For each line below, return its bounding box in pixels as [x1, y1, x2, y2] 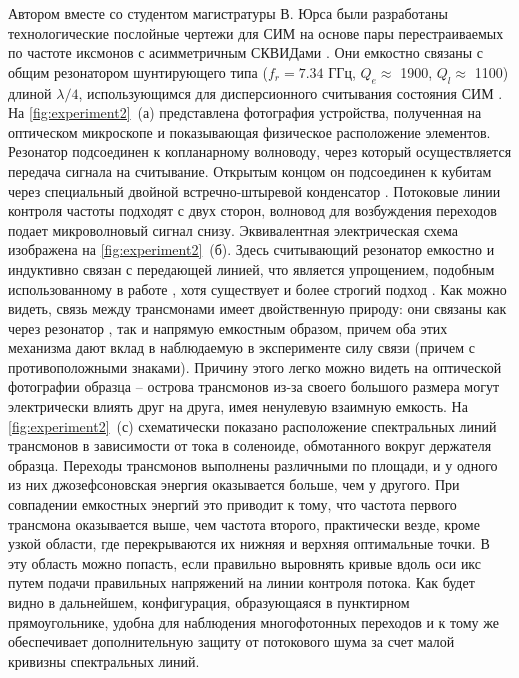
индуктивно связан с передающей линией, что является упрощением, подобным [8, 258, 495, 279]
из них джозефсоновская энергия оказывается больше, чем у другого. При [8, 474, 460, 495]
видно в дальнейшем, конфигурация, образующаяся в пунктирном [8, 592, 410, 613]
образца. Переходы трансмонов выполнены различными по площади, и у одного [8, 454, 498, 475]
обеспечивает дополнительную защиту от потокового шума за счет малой [8, 631, 455, 652]
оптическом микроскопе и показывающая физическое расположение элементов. [8, 121, 491, 142]
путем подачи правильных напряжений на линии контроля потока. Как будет [8, 572, 475, 593]
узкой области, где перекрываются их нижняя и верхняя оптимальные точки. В [8, 533, 490, 554]
